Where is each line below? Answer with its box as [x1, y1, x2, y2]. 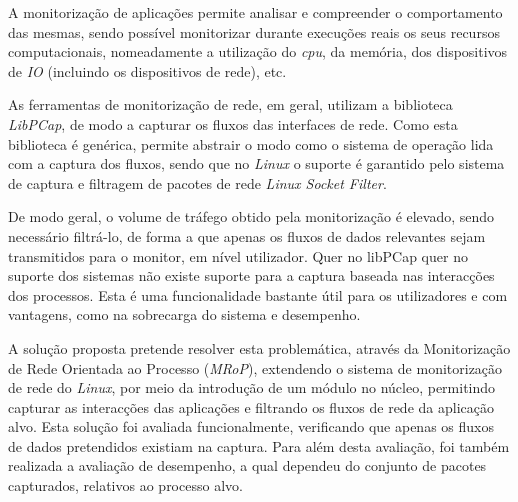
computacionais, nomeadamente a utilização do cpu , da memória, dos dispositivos [8, 41, 508, 62]
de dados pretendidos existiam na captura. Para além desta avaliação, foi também [8, 435, 510, 456]
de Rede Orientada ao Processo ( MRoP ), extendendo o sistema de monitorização [8, 357, 503, 378]
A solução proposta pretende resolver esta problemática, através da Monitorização [8, 337, 511, 358]
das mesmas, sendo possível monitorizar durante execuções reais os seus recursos [8, 21, 500, 42]
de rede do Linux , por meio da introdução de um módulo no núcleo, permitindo [8, 377, 496, 398]
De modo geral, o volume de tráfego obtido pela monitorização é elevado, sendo [8, 206, 495, 227]
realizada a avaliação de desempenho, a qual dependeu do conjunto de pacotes [8, 455, 487, 476]
